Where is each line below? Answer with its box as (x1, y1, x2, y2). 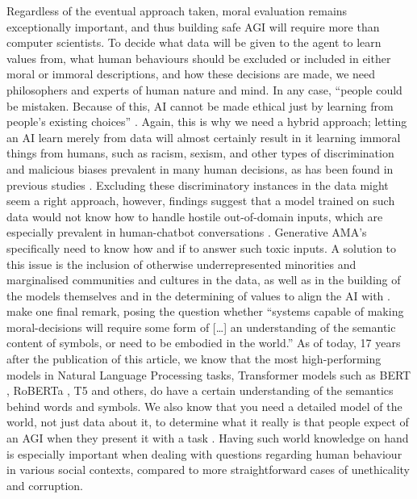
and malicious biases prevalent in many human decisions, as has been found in (6, 160, 394, 177)
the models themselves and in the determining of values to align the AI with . (6, 287, 390, 304)
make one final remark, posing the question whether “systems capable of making (6, 303, 404, 320)
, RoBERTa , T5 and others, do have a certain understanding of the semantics (6, 382, 394, 399)
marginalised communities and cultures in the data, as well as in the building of (6, 271, 401, 288)
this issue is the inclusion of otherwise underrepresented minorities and (6, 255, 357, 272)
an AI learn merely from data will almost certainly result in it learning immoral (6, 128, 401, 145)
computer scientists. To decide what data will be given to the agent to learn (6, 34, 382, 51)
